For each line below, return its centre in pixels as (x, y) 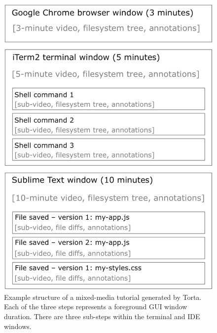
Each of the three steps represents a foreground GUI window (96, 307)
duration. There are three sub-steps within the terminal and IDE (102, 316)
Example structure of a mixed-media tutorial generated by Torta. (103, 297)
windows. (18, 326)
